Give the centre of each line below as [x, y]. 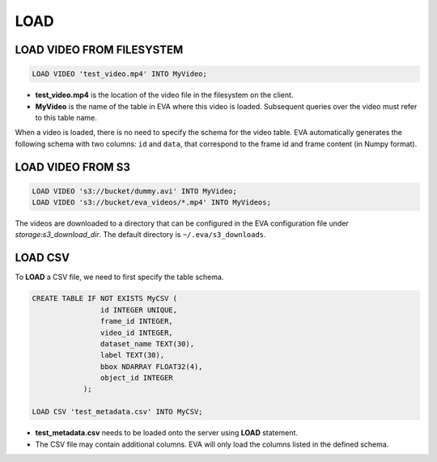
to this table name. [66, 117]
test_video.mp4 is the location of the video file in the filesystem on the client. [164, 95]
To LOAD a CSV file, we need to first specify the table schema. [119, 277]
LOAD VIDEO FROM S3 [73, 167]
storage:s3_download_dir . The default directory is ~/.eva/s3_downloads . [140, 235]
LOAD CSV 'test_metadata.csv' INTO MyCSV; [117, 412]
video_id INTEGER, [136, 333]
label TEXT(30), [132, 355]
